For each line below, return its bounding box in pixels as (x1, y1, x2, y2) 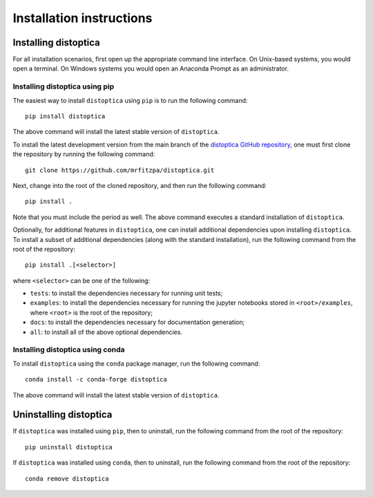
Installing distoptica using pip (12, 82, 115, 91)
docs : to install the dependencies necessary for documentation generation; (30, 318, 245, 326)
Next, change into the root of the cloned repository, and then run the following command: (12, 181, 267, 189)
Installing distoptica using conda (12, 345, 125, 355)
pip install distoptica (25, 112, 106, 120)
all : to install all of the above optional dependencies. (30, 328, 183, 336)
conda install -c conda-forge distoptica (25, 375, 167, 384)
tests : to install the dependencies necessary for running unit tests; (30, 289, 223, 297)
